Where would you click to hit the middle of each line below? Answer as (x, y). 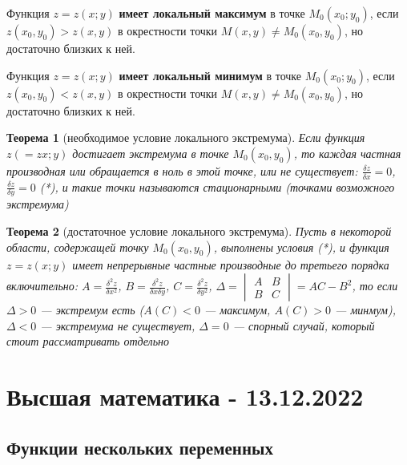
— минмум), (366, 310)
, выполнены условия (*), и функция (301, 247)
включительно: (42, 286)
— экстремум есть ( (92, 310)
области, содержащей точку (78, 247)
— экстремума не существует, (118, 325)
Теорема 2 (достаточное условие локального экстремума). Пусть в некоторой (199, 231)
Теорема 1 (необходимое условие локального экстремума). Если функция (186, 137)
